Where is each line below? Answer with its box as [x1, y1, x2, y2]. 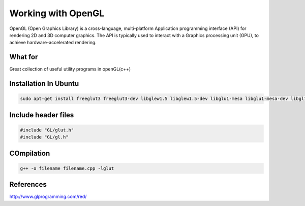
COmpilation [9, 149, 50, 157]
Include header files [9, 111, 74, 119]
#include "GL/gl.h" [20, 134, 69, 140]
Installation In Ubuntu [9, 79, 79, 88]
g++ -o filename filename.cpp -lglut [20, 165, 114, 171]
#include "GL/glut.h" [20, 127, 74, 133]
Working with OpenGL [9, 8, 105, 19]
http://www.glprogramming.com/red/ [9, 193, 87, 200]
